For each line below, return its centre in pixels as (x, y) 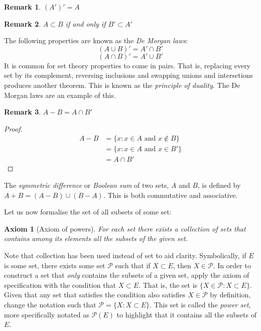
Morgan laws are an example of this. (60, 95)
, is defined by (219, 185)
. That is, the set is (168, 285)
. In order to (232, 265)
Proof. (13, 128)
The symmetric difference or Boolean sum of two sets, (87, 185)
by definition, (230, 295)
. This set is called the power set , (200, 304)
